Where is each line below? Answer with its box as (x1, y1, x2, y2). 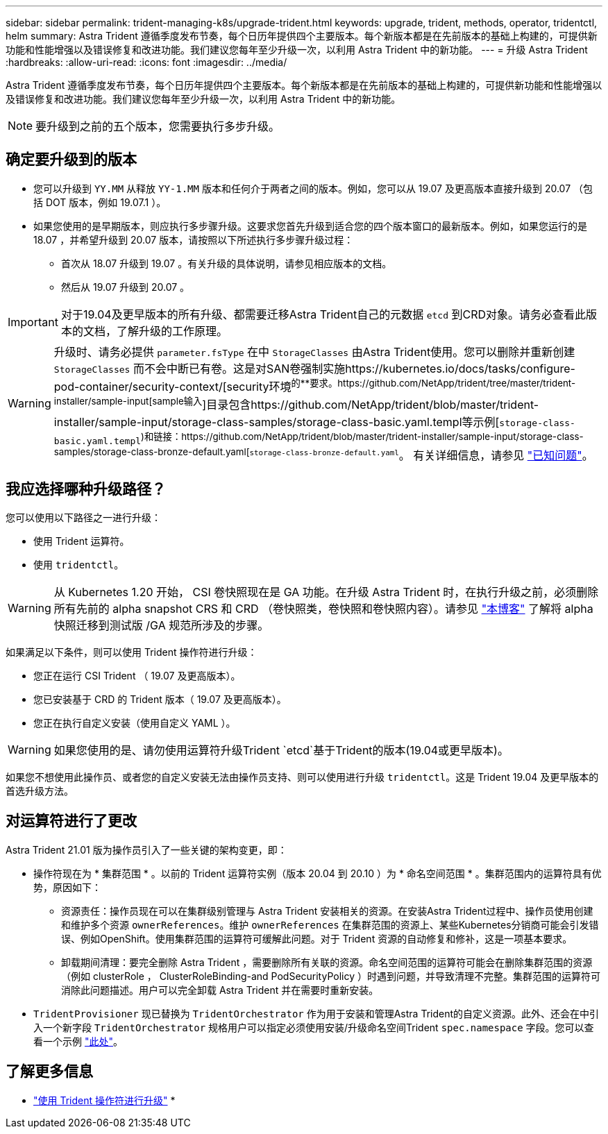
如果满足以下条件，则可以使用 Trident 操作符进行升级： (6, 646, 257, 658)
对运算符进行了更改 (6, 812, 137, 830)
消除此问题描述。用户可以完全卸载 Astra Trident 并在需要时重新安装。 (61, 983, 379, 996)
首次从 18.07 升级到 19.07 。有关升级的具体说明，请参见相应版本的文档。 (61, 257, 392, 269)
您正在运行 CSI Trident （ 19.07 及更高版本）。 (33, 670, 241, 682)
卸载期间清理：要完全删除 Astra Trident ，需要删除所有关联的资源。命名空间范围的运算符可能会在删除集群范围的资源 (61, 956, 593, 968)
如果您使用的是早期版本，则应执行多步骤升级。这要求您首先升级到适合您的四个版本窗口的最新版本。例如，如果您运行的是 (33, 219, 587, 232)
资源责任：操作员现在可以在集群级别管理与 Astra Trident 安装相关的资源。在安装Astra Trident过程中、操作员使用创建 (61, 904, 593, 917)
